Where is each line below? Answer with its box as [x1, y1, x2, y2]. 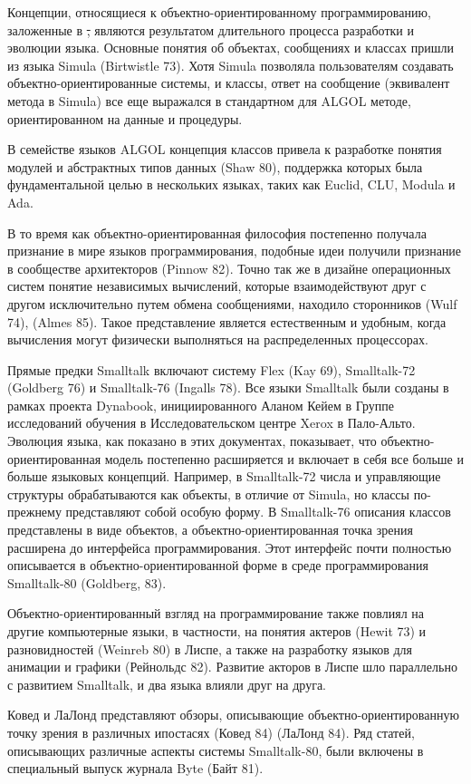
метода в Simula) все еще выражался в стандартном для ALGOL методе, [7, 91, 411, 110]
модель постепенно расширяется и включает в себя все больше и [104, 449, 464, 468]
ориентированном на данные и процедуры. [7, 109, 243, 128]
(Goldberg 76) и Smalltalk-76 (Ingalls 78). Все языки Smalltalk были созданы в [7, 378, 449, 397]
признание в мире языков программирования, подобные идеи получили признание [7, 241, 462, 260]
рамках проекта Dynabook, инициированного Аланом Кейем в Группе [7, 395, 395, 414]
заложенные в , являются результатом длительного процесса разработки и [7, 20, 414, 39]
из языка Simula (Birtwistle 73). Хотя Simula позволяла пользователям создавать [7, 55, 454, 74]
